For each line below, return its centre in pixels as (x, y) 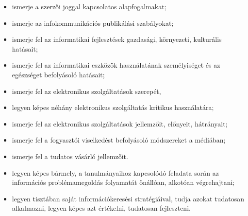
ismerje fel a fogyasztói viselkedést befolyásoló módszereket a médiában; (119, 140)
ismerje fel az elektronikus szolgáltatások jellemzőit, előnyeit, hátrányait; (120, 123)
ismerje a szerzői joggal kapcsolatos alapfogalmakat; (89, 6)
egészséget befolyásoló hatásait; (58, 74)
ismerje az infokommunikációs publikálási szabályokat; (93, 23)
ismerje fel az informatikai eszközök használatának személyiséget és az (116, 65)
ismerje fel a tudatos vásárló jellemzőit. (70, 156)
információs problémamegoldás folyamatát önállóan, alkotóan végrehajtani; (123, 182)
